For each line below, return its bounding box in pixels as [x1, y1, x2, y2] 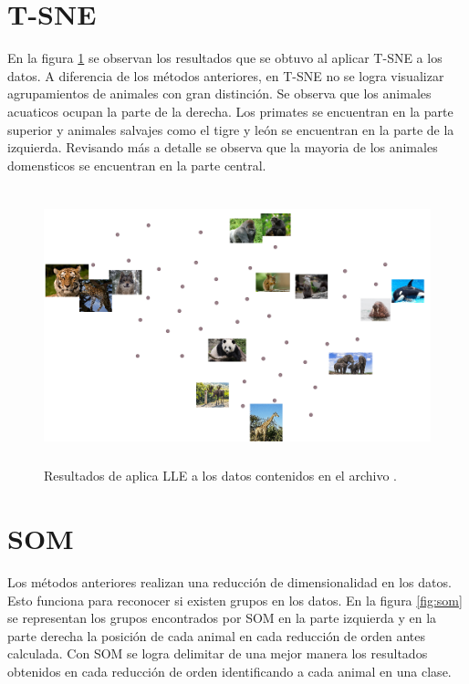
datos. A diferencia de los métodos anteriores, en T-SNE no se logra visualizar [7, 66, 444, 85]
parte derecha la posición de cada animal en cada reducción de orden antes [7, 626, 426, 645]
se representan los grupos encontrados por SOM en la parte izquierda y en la [7, 608, 437, 627]
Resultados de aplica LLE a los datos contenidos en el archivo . [44, 466, 397, 485]
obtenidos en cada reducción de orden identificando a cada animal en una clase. [7, 661, 452, 680]
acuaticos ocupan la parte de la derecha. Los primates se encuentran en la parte [7, 101, 453, 120]
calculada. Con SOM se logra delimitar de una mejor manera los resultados [7, 644, 428, 663]
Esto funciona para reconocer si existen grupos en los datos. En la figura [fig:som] [7, 590, 463, 609]
